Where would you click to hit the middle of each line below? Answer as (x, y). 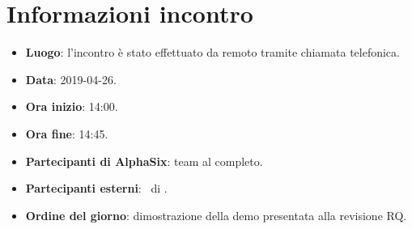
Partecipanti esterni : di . (96, 188)
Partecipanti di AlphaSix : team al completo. (144, 161)
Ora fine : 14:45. (67, 133)
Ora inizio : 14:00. (72, 106)
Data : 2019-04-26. (71, 79)
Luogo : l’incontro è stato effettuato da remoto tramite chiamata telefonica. (212, 52)
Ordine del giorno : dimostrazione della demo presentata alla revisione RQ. (216, 215)
